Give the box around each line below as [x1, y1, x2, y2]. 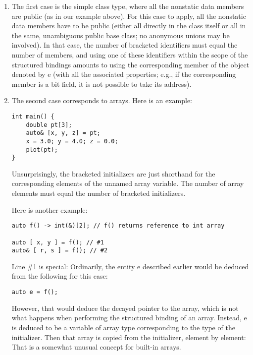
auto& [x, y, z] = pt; [26, 129, 101, 137]
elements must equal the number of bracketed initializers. [11, 188, 186, 198]
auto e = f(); [11, 289, 58, 296]
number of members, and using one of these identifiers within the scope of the [11, 49, 248, 59]
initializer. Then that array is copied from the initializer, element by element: [11, 332, 246, 342]
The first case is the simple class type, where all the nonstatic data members [11, 1, 244, 11]
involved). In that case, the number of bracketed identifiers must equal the [11, 40, 238, 50]
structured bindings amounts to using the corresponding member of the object [11, 59, 250, 69]
